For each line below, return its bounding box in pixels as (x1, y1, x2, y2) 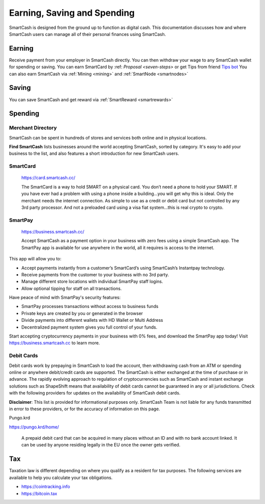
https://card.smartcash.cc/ (21, 175, 76, 181)
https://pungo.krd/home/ (9, 424, 59, 430)
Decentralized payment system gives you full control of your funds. (21, 324, 158, 330)
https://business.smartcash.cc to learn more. (9, 340, 100, 346)
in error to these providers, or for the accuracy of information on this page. (9, 406, 160, 412)
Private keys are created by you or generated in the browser (21, 310, 143, 316)
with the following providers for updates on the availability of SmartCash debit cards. (9, 390, 181, 396)
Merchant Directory (9, 124, 57, 131)
